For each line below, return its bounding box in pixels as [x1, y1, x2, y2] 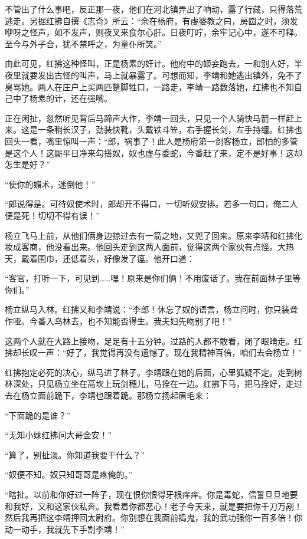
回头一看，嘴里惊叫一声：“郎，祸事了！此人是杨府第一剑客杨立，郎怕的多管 [5, 134, 298, 147]
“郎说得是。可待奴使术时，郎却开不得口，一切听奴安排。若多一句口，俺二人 [5, 198, 298, 210]
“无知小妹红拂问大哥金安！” [5, 429, 112, 441]
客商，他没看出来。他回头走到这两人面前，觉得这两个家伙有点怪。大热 [21, 241, 294, 253]
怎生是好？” [5, 158, 50, 170]
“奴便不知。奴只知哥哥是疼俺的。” [5, 468, 133, 481]
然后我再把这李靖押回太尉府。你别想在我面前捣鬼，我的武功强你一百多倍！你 [5, 511, 302, 524]
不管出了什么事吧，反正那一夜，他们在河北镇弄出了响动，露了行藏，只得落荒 [5, 3, 302, 15]
